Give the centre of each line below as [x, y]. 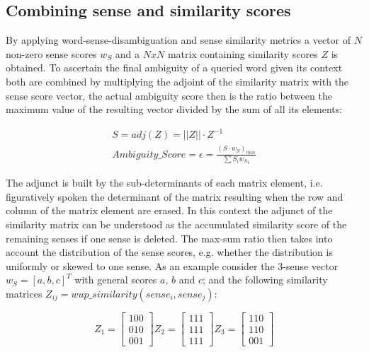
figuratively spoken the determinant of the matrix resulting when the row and [175, 196]
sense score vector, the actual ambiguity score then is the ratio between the [169, 95]
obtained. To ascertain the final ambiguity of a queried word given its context [174, 68]
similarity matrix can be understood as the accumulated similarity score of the [176, 224]
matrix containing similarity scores [243, 53]
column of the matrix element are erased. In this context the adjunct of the [169, 210]
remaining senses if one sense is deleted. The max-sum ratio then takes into [169, 238]
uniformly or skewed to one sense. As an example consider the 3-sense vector [172, 265]
